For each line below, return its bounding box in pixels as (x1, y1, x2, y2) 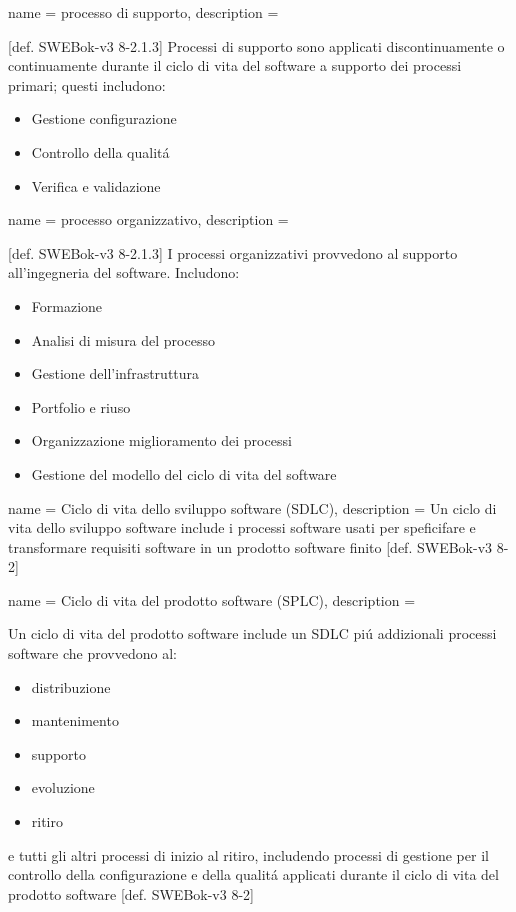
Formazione (31, 295, 103, 316)
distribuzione (31, 676, 111, 697)
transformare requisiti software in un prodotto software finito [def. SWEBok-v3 (8, 536, 493, 557)
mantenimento (31, 710, 119, 731)
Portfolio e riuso (31, 396, 131, 417)
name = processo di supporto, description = (8, 2, 279, 22)
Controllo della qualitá (31, 141, 170, 162)
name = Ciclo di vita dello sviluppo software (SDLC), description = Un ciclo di (8, 497, 497, 518)
